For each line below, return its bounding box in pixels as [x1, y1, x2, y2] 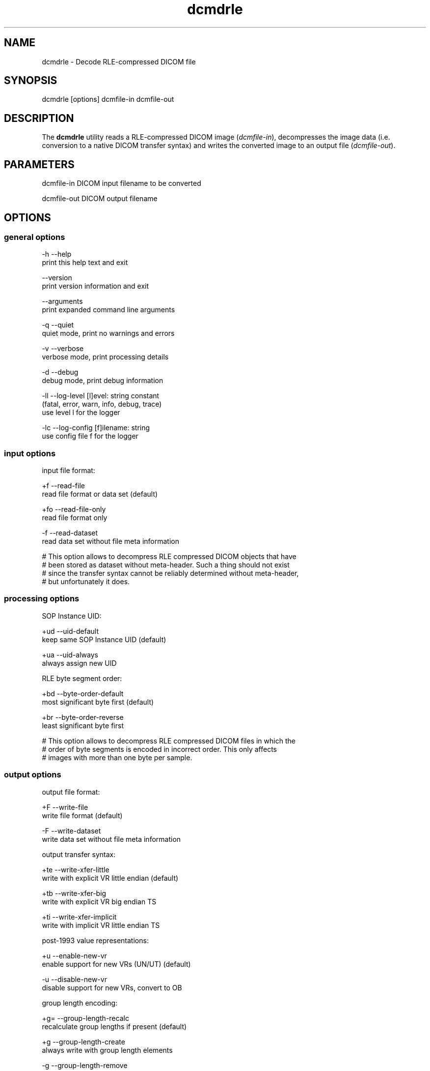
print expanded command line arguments [42, 305, 175, 314]
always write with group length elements [42, 1045, 173, 1054]
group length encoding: [42, 998, 118, 1007]
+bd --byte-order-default [42, 689, 124, 698]
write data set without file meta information [42, 834, 181, 843]
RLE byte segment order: [42, 674, 122, 683]
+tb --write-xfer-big [42, 889, 107, 897]
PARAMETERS [4, 158, 75, 171]
